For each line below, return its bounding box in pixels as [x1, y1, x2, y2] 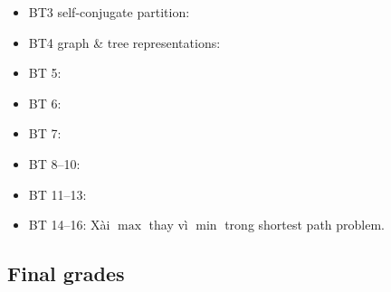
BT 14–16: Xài [28, 215, 110, 234]
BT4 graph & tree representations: [28, 33, 221, 52]
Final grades [7, 259, 125, 287]
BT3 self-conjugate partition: [28, 3, 190, 21]
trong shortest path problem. [224, 215, 386, 234]
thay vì [148, 215, 188, 234]
